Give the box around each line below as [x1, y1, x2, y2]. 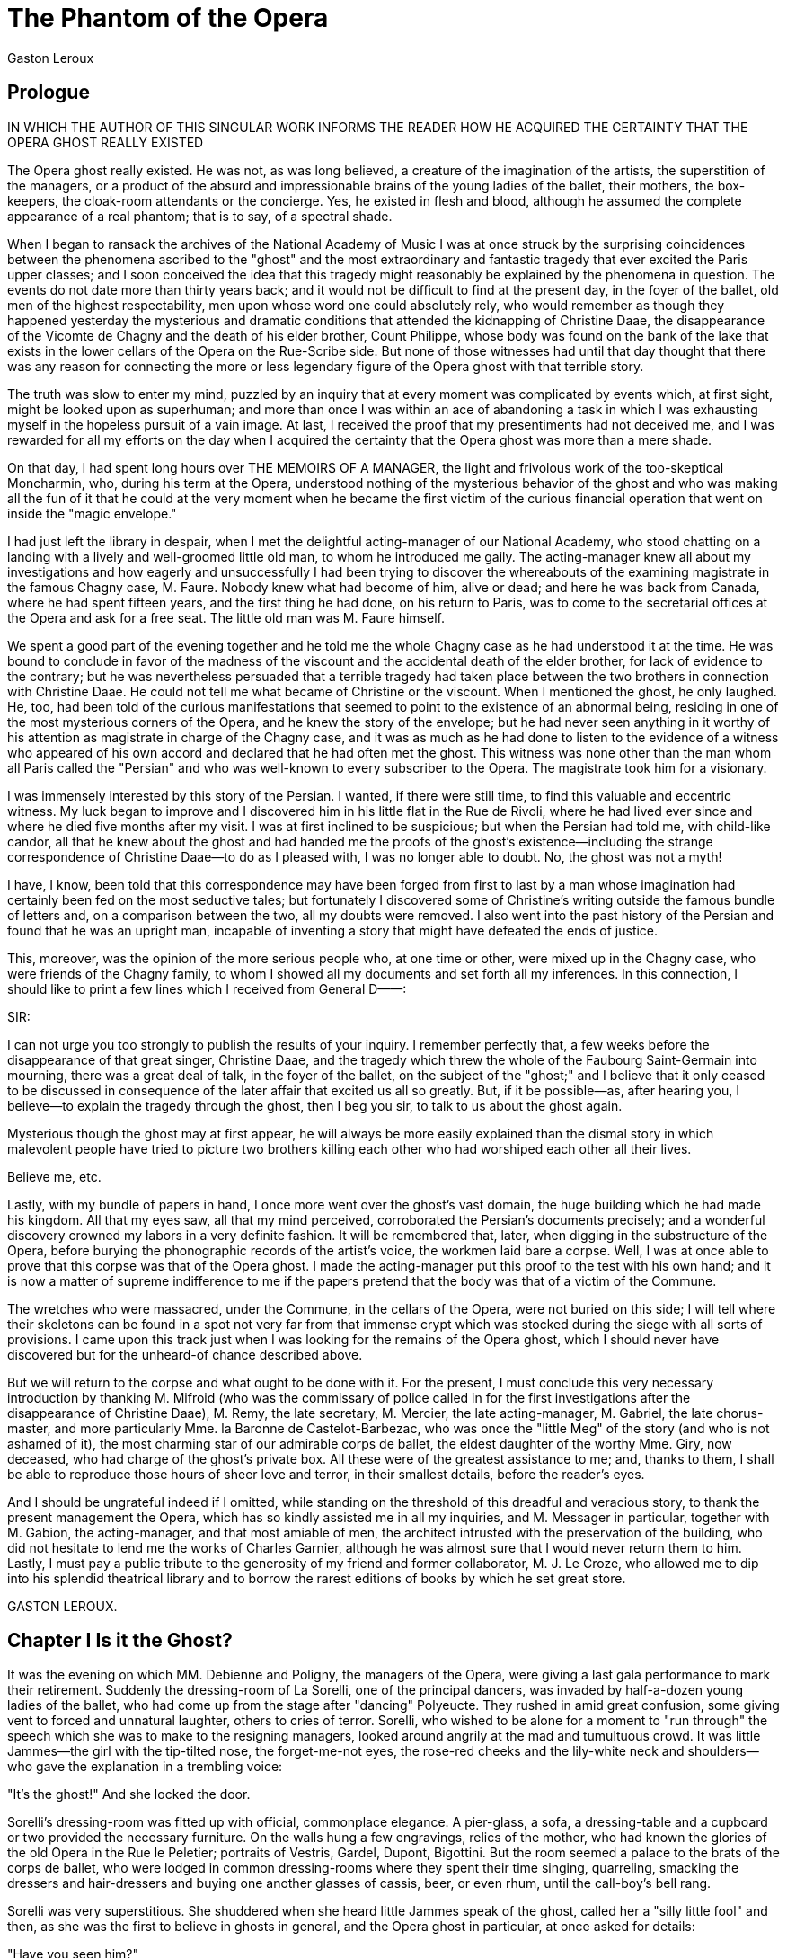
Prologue [7, 81, 90, 104]
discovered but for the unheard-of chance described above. [7, 1346, 363, 1362]
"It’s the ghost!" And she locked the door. [7, 1786, 251, 1803]
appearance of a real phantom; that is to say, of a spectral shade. [7, 208, 393, 224]
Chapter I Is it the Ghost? [7, 1629, 233, 1652]
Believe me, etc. [7, 1168, 102, 1184]
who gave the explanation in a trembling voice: [7, 1759, 283, 1775]
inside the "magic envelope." [7, 505, 177, 521]
